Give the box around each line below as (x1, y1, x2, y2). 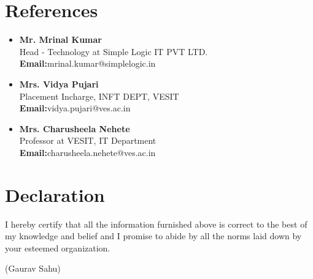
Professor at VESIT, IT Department (19, 134, 156, 147)
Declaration (5, 182, 105, 207)
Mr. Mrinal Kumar (19, 33, 102, 46)
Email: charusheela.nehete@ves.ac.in (19, 146, 156, 158)
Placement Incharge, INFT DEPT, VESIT (19, 89, 179, 102)
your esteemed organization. (5, 241, 110, 254)
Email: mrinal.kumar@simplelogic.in (19, 57, 156, 70)
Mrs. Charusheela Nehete (19, 122, 130, 135)
